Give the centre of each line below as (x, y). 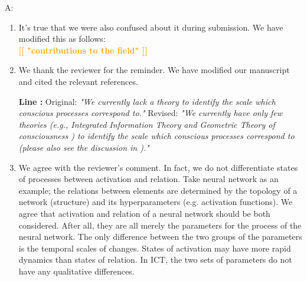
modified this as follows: (62, 39)
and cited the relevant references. (78, 81)
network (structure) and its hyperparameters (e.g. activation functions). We (156, 202)
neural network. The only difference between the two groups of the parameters (160, 237)
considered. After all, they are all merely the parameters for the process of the (160, 225)
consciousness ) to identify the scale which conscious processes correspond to (156, 136)
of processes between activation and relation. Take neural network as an (148, 179)
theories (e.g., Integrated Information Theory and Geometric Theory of (147, 124)
